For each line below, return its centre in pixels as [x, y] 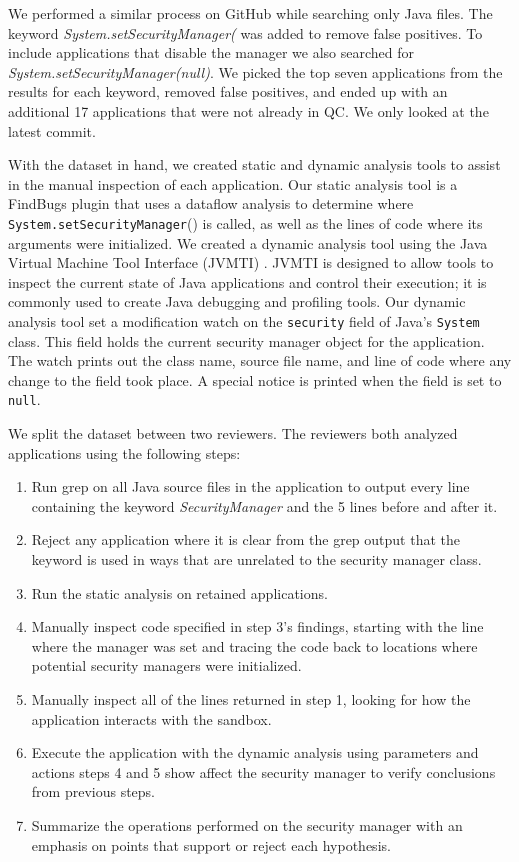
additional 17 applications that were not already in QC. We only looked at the [248, 110]
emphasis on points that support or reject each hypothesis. [211, 844]
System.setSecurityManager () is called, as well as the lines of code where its [245, 222]
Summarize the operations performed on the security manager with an [247, 824]
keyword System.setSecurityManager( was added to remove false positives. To [245, 32]
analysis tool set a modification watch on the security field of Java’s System [244, 320]
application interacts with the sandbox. [151, 718]
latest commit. [52, 130]
